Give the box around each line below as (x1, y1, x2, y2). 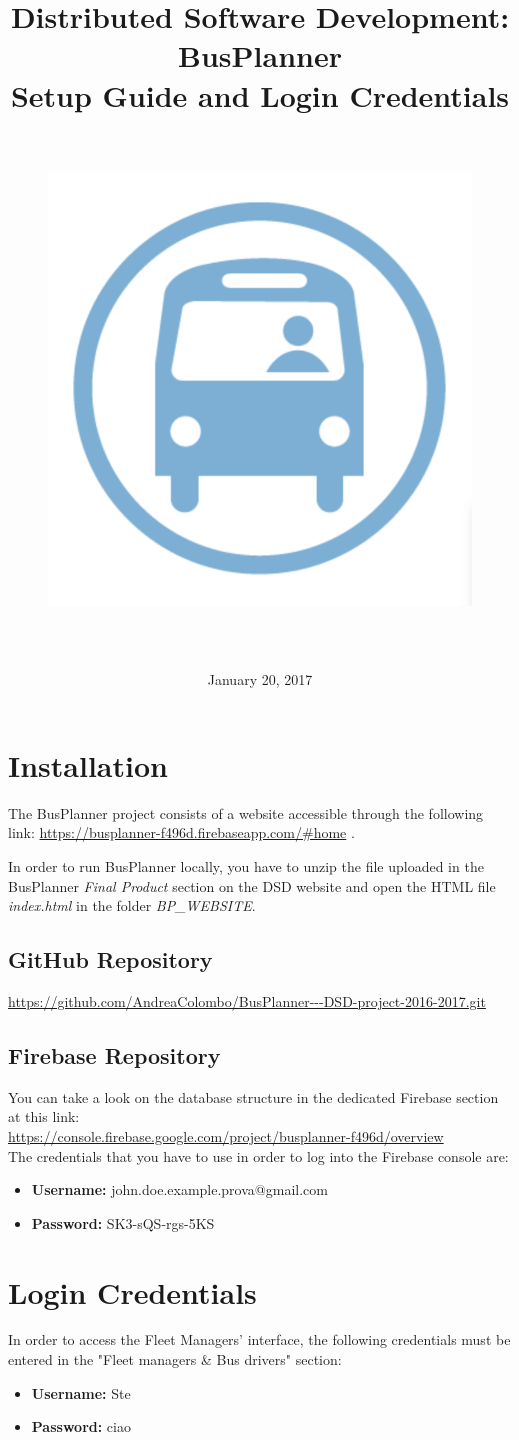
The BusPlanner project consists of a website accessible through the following (8, 802, 484, 823)
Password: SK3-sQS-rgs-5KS (31, 1212, 215, 1233)
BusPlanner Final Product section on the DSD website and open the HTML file (8, 875, 496, 896)
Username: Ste (31, 1382, 131, 1403)
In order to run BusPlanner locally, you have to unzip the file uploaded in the (8, 855, 484, 876)
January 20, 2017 (207, 669, 313, 690)
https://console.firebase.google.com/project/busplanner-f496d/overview (8, 1125, 444, 1146)
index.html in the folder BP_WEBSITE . (8, 895, 256, 916)
